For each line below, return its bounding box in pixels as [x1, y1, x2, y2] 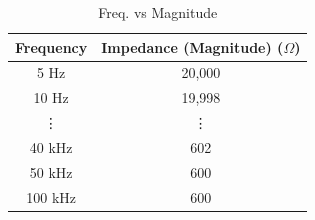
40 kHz [29, 136, 73, 157]
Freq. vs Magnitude [98, 2, 218, 22]
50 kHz [29, 161, 73, 182]
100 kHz [26, 186, 76, 207]
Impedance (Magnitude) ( [101, 36, 284, 57]
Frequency [15, 36, 88, 57]
